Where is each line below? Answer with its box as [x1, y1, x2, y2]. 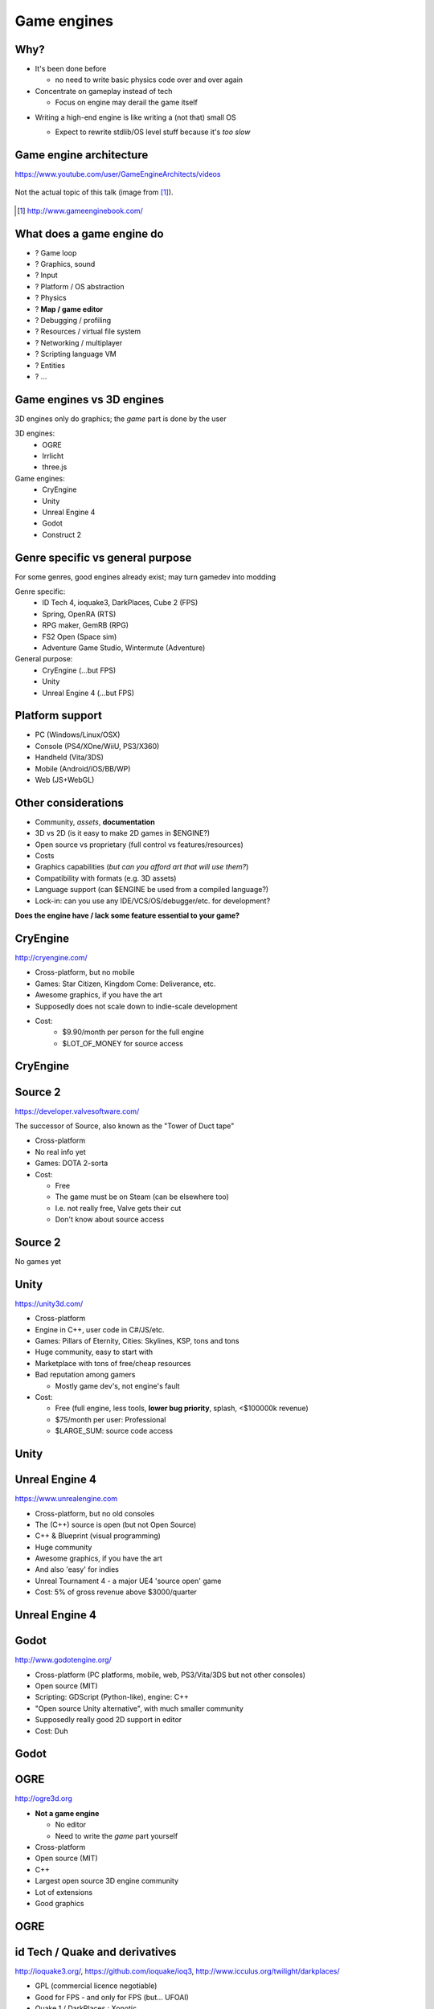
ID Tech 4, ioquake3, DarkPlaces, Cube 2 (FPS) [42, 598, 199, 608]
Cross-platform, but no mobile [35, 968, 135, 977]
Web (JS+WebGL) [35, 775, 95, 784]
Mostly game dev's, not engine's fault [55, 1381, 180, 1390]
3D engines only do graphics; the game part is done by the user [14, 414, 227, 423]
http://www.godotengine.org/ [14, 1655, 112, 1665]
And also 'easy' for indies [35, 1565, 120, 1574]
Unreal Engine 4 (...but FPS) [42, 688, 135, 698]
